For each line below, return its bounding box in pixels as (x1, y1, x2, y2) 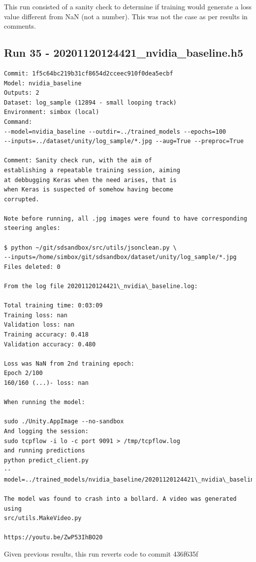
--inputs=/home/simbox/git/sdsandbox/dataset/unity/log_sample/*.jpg (4, 254, 237, 261)
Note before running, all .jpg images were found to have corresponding (4, 215, 247, 222)
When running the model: (4, 399, 85, 406)
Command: (4, 118, 32, 125)
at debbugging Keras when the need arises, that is (4, 176, 177, 184)
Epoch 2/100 (4, 370, 43, 377)
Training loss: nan (4, 311, 67, 319)
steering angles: (4, 225, 61, 232)
